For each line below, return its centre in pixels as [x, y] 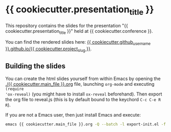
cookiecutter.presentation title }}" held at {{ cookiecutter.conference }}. [79, 32]
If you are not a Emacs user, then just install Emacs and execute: [73, 115]
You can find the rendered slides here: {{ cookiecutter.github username [78, 43]
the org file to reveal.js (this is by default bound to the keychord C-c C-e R [83, 99]
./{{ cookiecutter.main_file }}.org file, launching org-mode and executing [80, 84]
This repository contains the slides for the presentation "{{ [67, 25]
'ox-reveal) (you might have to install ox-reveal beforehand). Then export [84, 94]
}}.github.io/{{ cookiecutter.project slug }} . [49, 49]
